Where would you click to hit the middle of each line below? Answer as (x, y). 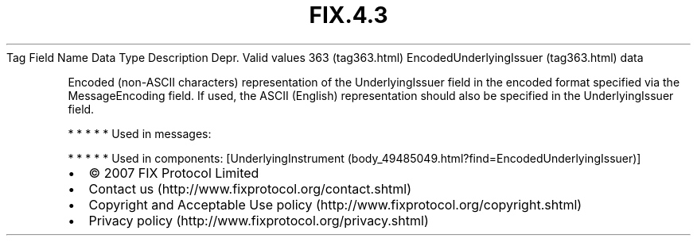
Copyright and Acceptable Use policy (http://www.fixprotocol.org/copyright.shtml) (335, 204)
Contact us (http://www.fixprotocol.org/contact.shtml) (250, 188)
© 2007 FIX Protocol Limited (174, 173)
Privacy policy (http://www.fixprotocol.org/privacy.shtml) (259, 220)
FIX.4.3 (348, 15)
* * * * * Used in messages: (140, 133)
